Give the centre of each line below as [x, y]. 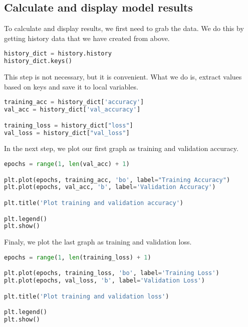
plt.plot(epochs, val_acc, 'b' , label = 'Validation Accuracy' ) [110, 187]
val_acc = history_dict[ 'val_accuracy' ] [72, 110]
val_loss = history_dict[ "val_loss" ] [67, 133]
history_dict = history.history [58, 54]
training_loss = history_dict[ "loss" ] [69, 125]
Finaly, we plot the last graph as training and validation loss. [98, 242]
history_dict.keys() [38, 61]
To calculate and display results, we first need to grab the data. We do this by [124, 28]
